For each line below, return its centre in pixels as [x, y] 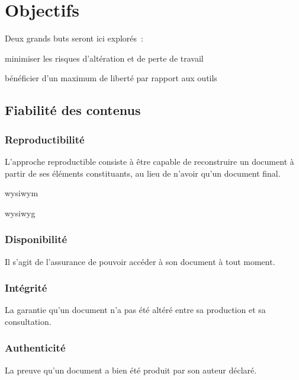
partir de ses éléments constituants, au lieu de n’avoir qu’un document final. [143, 173]
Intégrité [26, 288]
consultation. [28, 321]
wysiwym [22, 193]
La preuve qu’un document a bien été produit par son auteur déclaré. [131, 370]
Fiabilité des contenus [73, 110]
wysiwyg [20, 213]
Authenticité [35, 348]
